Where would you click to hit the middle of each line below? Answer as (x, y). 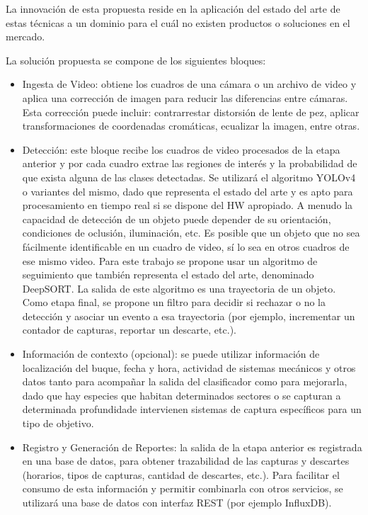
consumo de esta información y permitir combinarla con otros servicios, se (183, 488)
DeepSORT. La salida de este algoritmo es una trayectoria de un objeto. (179, 288)
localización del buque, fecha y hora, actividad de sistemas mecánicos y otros (189, 367)
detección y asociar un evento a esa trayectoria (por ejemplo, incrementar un (189, 316)
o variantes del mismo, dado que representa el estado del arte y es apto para (188, 191)
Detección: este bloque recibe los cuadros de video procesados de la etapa (181, 149)
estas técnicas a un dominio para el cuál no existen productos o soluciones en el (178, 22)
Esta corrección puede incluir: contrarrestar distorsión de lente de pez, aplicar (191, 112)
